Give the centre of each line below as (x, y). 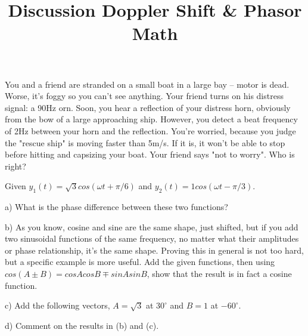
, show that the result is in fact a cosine (219, 274)
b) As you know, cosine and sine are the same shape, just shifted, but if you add (152, 226)
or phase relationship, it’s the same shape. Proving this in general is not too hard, (154, 250)
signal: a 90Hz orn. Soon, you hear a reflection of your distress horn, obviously (148, 107)
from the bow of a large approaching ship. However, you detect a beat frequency (151, 119)
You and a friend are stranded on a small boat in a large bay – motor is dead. (147, 84)
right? (15, 166)
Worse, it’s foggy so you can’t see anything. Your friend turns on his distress (144, 96)
